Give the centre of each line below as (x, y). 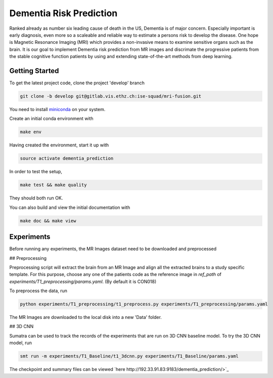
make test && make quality (53, 185)
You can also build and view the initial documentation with (70, 207)
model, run (21, 343)
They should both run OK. (36, 198)
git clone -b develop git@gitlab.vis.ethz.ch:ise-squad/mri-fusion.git (111, 96)
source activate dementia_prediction (67, 158)
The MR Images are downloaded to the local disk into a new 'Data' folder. (85, 317)
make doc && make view (48, 221)
